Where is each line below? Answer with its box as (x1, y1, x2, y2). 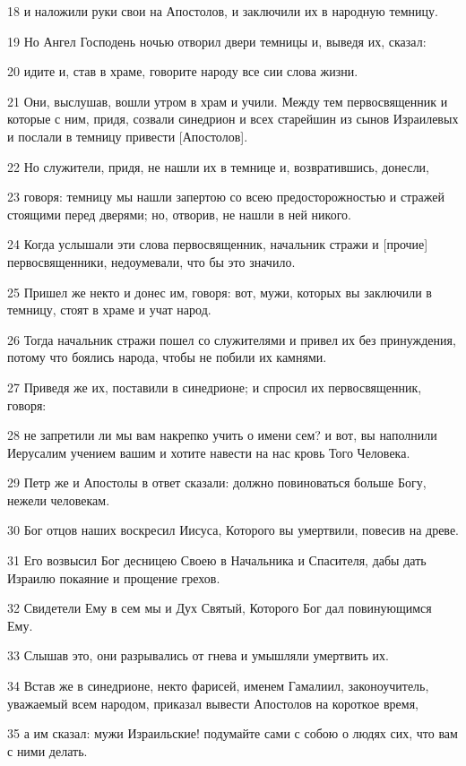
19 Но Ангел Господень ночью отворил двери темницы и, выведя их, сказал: (7, 31, 427, 50)
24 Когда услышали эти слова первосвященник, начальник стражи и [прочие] (7, 235, 428, 254)
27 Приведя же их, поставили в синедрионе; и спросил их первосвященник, (7, 377, 422, 396)
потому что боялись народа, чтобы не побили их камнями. (7, 348, 327, 366)
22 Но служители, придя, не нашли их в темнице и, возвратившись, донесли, (7, 157, 430, 176)
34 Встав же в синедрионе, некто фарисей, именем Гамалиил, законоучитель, (7, 676, 429, 695)
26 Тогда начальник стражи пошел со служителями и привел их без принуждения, (7, 330, 456, 349)
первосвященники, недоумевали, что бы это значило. (7, 252, 296, 271)
